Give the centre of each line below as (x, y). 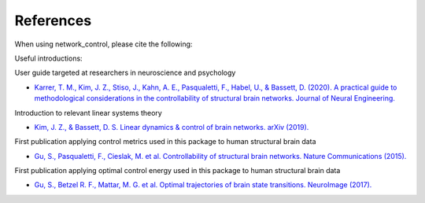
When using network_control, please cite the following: (103, 44)
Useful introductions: (48, 58)
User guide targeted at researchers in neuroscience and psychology (125, 73)
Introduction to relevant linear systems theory (89, 113)
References (53, 20)
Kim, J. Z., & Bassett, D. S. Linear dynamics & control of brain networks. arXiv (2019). (172, 127)
